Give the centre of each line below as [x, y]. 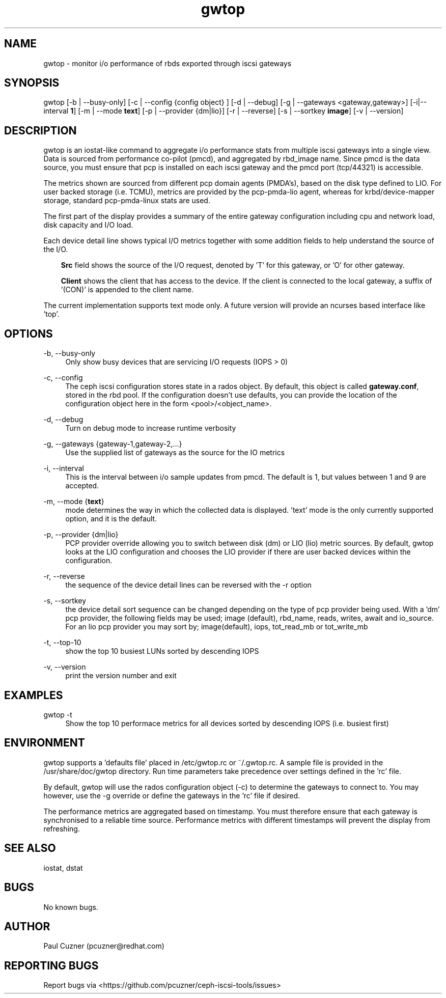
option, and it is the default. [111, 519]
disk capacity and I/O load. [88, 225]
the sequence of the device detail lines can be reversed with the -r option [188, 585]
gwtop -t [58, 714]
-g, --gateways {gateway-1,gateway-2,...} [113, 444]
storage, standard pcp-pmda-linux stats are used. [127, 201]
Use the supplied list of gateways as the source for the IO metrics [175, 453]
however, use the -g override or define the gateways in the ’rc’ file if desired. [172, 795]
